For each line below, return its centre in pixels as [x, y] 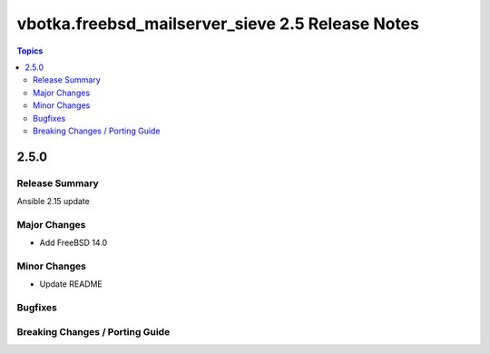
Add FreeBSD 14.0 [73, 243]
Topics [30, 51]
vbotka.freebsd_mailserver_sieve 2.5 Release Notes [218, 24]
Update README [71, 284]
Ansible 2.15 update [53, 202]
